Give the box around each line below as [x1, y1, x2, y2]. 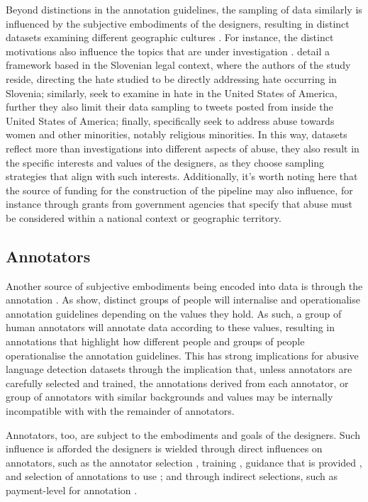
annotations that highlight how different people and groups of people [6, 334, 305, 349]
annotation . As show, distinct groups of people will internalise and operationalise [6, 292, 360, 307]
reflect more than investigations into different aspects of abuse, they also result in [6, 140, 359, 155]
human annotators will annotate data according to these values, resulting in [6, 320, 335, 335]
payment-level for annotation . [6, 483, 138, 498]
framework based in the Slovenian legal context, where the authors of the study [6, 57, 351, 72]
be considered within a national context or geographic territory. [6, 210, 281, 225]
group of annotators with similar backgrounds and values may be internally [6, 389, 333, 404]
